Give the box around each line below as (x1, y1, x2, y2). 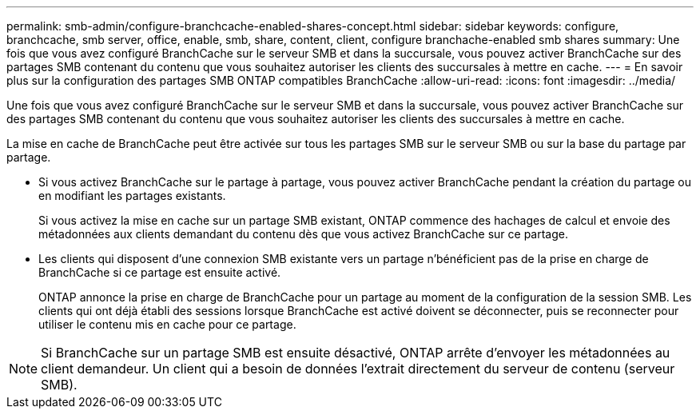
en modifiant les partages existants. (38, 189, 226, 202)
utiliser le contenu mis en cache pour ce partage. (38, 317, 296, 331)
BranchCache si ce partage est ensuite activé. (38, 265, 281, 279)
